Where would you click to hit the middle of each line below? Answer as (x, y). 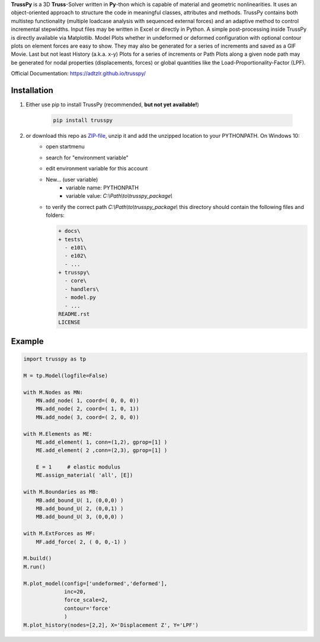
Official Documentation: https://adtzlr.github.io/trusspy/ (79, 74)
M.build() (38, 559)
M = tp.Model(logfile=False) (66, 375)
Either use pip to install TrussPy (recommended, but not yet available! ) (113, 105)
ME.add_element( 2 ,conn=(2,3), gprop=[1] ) (102, 450)
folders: (55, 215)
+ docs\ (69, 231)
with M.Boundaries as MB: (61, 492)
